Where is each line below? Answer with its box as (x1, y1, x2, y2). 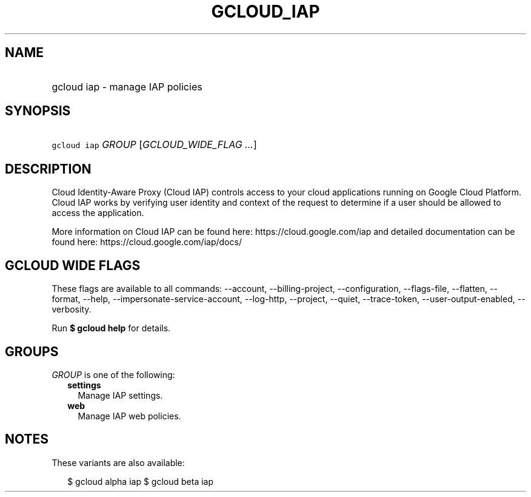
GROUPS (5, 343, 59, 359)
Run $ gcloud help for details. (52, 323, 171, 334)
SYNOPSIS (5, 103, 71, 119)
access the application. (52, 208, 144, 218)
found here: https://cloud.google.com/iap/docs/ (52, 237, 242, 248)
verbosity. (52, 304, 92, 315)
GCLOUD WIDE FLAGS (5, 257, 141, 273)
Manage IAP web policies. (78, 410, 181, 421)
